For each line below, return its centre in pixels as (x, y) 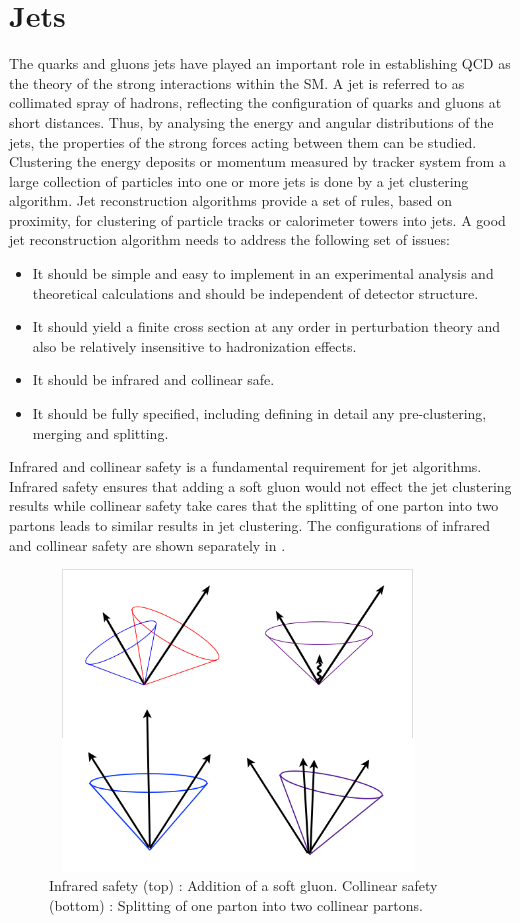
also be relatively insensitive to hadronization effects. (194, 345)
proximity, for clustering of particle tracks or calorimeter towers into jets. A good (257, 219)
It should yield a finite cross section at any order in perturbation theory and (266, 326)
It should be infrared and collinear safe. (153, 379)
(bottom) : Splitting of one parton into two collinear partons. (236, 904)
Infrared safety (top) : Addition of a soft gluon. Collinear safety (243, 885)
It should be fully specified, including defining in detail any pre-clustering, (259, 413)
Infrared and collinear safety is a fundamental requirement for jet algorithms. (245, 466)
